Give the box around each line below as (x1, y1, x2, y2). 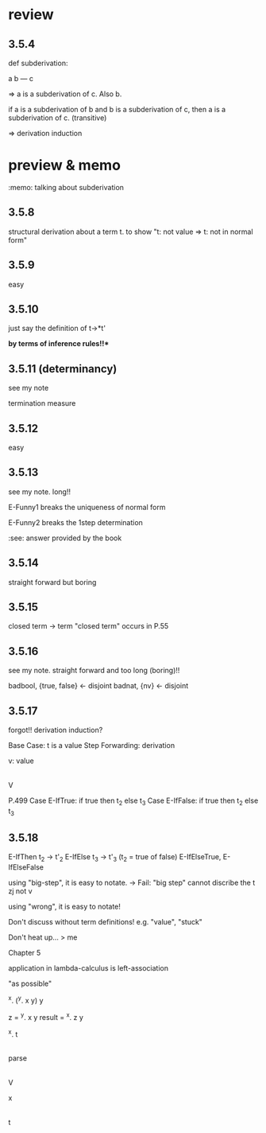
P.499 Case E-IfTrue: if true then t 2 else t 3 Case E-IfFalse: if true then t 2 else (8, 796, 259, 807)
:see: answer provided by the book (8, 533, 122, 543)
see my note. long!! (8, 487, 71, 496)
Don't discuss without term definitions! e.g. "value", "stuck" (8, 917, 202, 927)
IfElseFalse (8, 862, 44, 872)
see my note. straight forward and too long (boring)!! (8, 666, 180, 676)
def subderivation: (8, 58, 68, 68)
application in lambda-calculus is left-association (8, 964, 169, 973)
